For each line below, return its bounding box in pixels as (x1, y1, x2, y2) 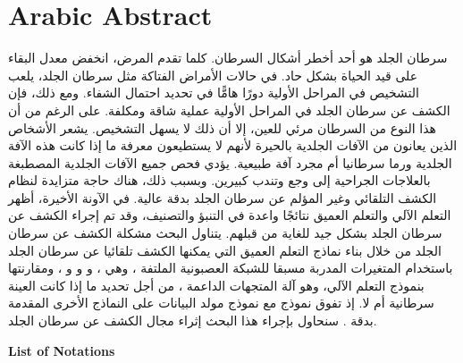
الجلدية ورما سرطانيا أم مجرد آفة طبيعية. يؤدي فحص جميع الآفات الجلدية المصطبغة (8, 153, 452, 172)
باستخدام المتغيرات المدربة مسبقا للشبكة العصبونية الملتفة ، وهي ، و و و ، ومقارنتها (8, 258, 453, 277)
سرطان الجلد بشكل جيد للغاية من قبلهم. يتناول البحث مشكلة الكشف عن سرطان (8, 224, 442, 242)
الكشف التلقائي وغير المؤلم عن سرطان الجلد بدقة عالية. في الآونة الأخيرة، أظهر (8, 188, 437, 207)
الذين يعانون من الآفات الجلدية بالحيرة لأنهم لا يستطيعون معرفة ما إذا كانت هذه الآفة (8, 136, 458, 155)
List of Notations (8, 341, 115, 359)
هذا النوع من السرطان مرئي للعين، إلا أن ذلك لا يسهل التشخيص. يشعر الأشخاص (8, 118, 436, 137)
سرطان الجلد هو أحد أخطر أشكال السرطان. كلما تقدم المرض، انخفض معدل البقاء (8, 48, 448, 67)
